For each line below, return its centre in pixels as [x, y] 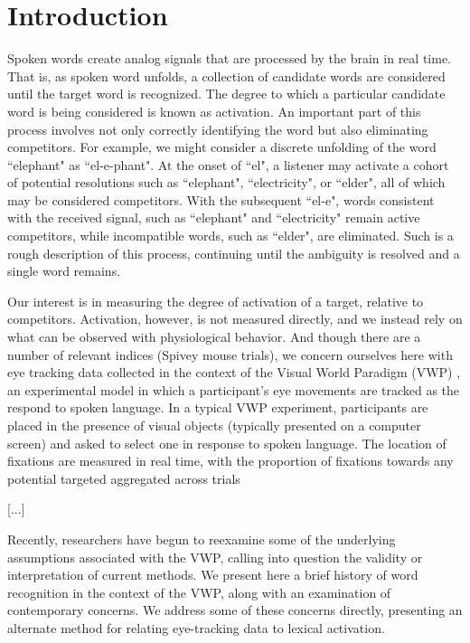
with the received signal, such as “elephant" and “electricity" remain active [214, 217]
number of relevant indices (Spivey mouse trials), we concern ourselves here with [230, 354]
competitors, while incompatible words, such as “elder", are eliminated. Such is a [230, 236]
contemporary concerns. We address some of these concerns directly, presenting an [235, 610]
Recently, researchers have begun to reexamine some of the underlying [202, 539]
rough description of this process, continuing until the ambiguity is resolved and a [234, 253]
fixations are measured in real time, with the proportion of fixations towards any [230, 461]
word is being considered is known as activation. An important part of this [214, 111]
